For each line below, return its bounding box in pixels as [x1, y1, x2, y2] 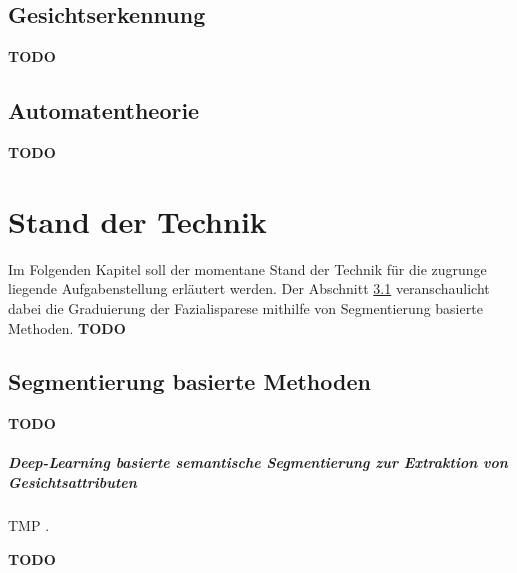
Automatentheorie [8, 95, 200, 126]
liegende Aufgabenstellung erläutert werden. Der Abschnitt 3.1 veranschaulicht [8, 278, 490, 299]
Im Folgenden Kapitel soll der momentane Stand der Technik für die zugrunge [8, 258, 487, 279]
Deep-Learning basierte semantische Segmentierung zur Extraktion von [8, 452, 508, 473]
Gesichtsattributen [8, 472, 137, 493]
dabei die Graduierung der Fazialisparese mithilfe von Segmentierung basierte [8, 297, 483, 318]
